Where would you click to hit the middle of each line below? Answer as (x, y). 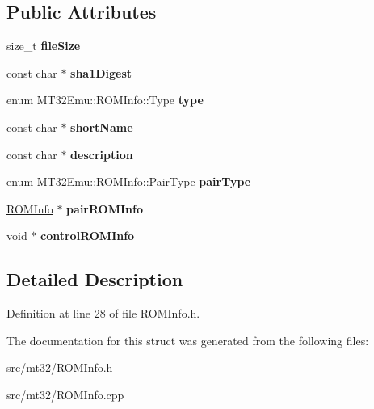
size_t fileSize (44, 46)
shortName (102, 126)
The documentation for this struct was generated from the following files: (188, 340)
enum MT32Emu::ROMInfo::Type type (105, 100)
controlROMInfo (88, 236)
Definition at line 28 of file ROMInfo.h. (103, 313)
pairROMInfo (105, 208)
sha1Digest (101, 72)
